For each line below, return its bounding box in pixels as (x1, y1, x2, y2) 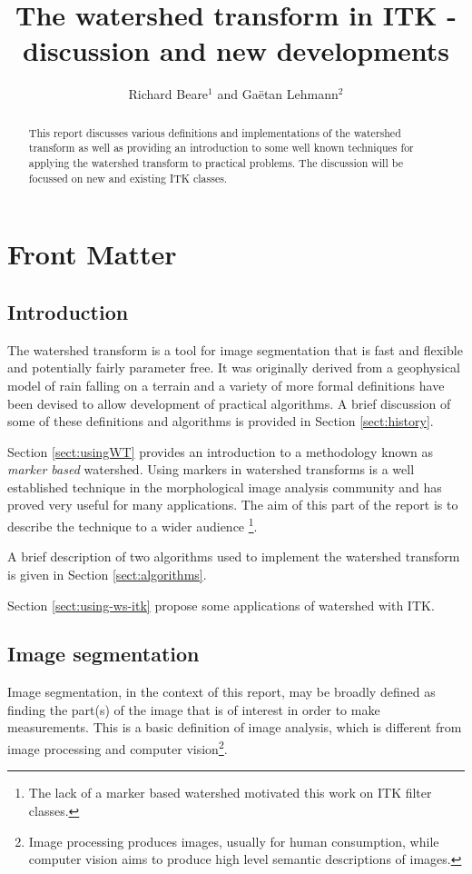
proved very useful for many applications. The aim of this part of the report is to (7, 495, 458, 514)
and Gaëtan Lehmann (217, 84, 339, 104)
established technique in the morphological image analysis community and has (7, 477, 442, 496)
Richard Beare (128, 84, 209, 104)
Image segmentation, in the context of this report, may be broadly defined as (7, 682, 436, 701)
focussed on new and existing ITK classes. (28, 170, 228, 185)
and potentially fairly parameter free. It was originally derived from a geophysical (7, 358, 461, 377)
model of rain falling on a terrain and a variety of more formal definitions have (7, 375, 445, 394)
